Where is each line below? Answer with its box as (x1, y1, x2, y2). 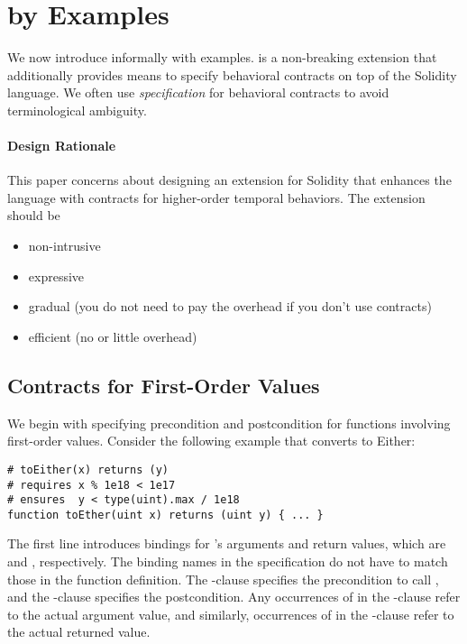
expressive (28, 266, 85, 285)
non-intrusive (28, 236, 101, 255)
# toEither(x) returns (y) (7, 463, 169, 476)
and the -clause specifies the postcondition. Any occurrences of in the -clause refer (7, 587, 461, 606)
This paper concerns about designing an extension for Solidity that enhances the (7, 170, 452, 189)
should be (7, 206, 60, 225)
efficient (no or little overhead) (28, 327, 197, 345)
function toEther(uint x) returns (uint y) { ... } (7, 508, 324, 521)
